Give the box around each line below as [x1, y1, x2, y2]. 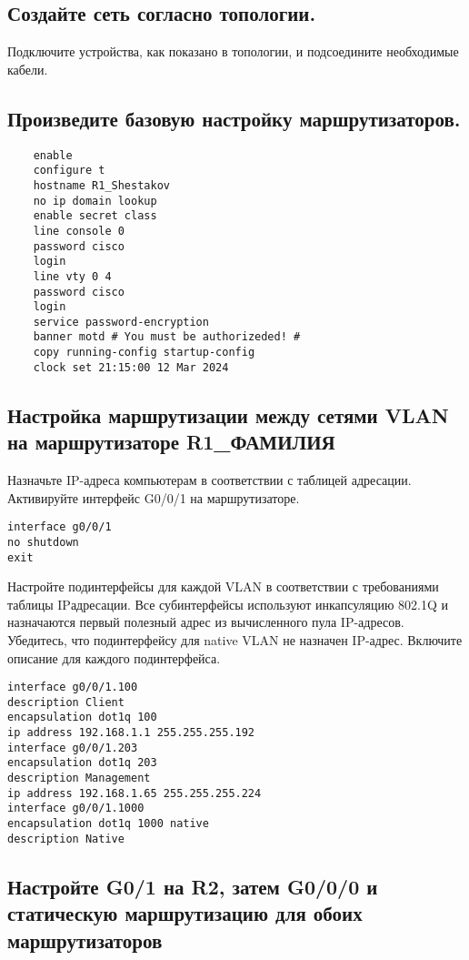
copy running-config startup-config [33, 346, 255, 359]
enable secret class [33, 209, 157, 223]
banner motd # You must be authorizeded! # [33, 330, 301, 344]
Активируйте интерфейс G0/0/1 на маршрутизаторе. [7, 488, 300, 507]
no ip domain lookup [33, 194, 157, 207]
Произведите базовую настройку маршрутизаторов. [7, 104, 461, 132]
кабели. [7, 59, 48, 78]
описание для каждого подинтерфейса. [7, 648, 221, 667]
